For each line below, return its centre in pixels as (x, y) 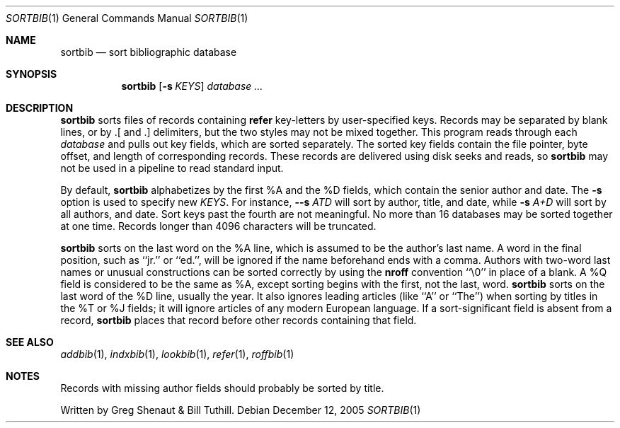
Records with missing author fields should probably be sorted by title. (222, 388)
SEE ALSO (30, 342)
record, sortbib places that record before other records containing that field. (239, 320)
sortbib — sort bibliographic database (149, 52)
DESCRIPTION (40, 108)
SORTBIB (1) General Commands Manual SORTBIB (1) (127, 18)
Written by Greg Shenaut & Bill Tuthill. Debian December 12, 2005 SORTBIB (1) (241, 410)
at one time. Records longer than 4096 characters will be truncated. (218, 226)
